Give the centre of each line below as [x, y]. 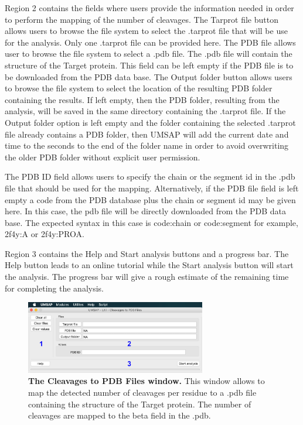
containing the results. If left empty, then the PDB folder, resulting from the [142, 99]
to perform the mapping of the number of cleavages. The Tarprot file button [142, 19]
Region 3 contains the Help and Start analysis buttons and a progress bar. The [147, 253]
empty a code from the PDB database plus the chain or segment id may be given [150, 199]
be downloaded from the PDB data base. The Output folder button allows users [149, 76]
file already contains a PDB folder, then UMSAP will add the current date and [147, 134]
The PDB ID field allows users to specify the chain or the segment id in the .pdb [150, 176]
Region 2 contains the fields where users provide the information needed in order [149, 8]
